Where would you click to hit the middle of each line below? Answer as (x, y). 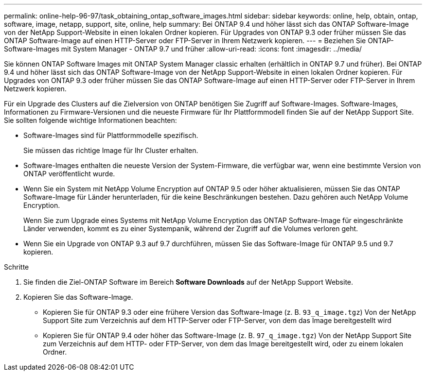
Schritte (17, 267)
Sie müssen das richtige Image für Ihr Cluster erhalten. (111, 150)
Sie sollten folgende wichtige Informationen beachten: (90, 120)
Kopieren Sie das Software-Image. (78, 297)
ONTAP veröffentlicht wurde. (69, 174)
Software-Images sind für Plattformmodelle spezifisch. (111, 135)
